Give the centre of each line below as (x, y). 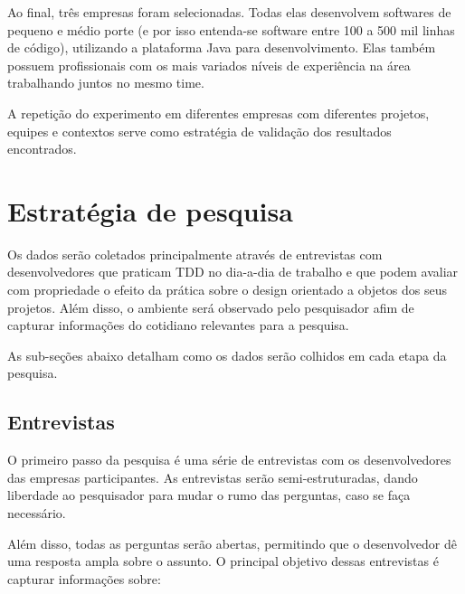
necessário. (37, 513)
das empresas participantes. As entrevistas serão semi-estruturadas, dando (213, 477)
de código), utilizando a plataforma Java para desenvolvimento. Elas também (222, 47)
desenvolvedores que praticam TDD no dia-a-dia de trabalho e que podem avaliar (233, 272)
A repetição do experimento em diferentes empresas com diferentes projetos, (218, 113)
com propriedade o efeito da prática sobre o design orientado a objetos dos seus (227, 290)
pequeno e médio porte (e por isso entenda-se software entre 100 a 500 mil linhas (231, 29)
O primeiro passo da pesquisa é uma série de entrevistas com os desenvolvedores (229, 460)
